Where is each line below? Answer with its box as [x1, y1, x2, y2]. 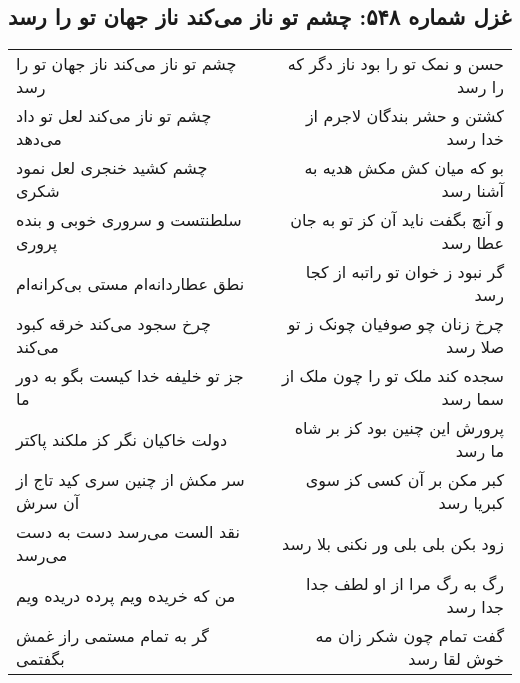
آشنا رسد [441, 179, 504, 203]
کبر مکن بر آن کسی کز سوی [305, 468, 504, 492]
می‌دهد [16, 127, 62, 151]
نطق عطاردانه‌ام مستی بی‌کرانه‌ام [16, 271, 245, 295]
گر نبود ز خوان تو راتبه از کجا [305, 260, 504, 284]
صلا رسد [446, 335, 504, 359]
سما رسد [441, 387, 504, 411]
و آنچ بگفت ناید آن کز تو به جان [290, 208, 504, 232]
